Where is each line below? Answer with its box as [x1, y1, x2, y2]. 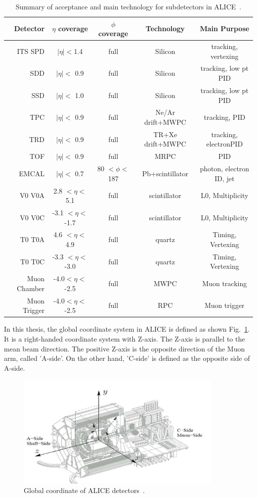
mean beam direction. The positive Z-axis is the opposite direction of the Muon [4, 343, 245, 353]
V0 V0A [19, 190, 45, 200]
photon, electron [200, 163, 250, 174]
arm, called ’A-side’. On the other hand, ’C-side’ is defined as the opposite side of [4, 353, 250, 363]
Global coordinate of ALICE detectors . [24, 485, 145, 496]
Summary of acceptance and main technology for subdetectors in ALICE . [15, 1, 242, 11]
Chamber [17, 283, 45, 293]
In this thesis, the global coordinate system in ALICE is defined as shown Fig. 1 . [4, 324, 250, 334]
